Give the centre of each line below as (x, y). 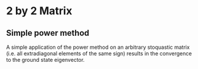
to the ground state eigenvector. (45, 60)
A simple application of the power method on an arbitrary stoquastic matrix (98, 47)
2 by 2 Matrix (39, 11)
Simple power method (48, 33)
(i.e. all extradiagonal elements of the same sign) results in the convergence (99, 54)
